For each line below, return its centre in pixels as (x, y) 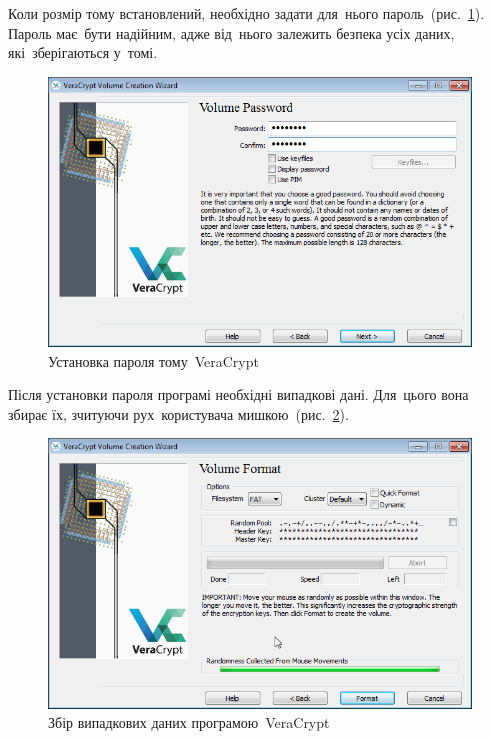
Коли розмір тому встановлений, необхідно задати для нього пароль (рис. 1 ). (246, 13)
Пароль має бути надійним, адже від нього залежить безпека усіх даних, (231, 32)
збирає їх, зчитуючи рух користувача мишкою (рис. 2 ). (178, 413)
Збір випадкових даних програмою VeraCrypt (189, 722)
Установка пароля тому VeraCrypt (153, 360)
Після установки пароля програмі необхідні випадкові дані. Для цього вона (238, 394)
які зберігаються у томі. (83, 52)
